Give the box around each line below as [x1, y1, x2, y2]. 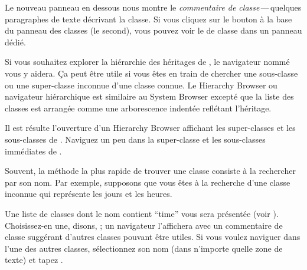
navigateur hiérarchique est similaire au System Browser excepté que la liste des [5, 90, 294, 103]
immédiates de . [5, 144, 62, 157]
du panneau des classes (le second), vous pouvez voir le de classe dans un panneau [5, 24, 302, 37]
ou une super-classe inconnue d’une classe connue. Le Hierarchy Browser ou [5, 78, 277, 91]
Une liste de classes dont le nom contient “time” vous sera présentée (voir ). [5, 207, 279, 219]
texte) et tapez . [5, 253, 63, 266]
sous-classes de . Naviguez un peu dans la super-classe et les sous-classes [5, 133, 266, 145]
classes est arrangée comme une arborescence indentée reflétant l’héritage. [5, 101, 272, 114]
